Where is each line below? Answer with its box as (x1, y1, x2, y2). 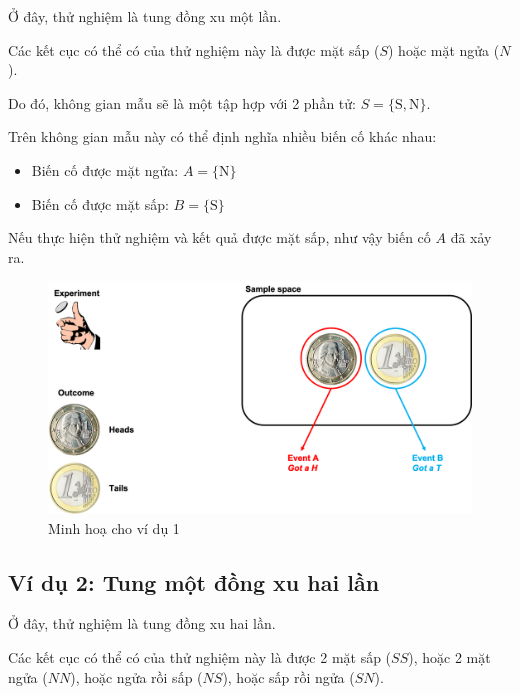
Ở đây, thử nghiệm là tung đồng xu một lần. (8, 6, 282, 26)
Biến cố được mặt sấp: (31, 193, 169, 214)
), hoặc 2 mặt (408, 647, 491, 668)
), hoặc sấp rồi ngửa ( (222, 666, 355, 687)
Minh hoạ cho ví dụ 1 (48, 517, 180, 538)
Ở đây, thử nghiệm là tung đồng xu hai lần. (8, 613, 276, 634)
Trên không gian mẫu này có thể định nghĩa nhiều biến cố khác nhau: (8, 126, 437, 147)
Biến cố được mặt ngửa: (31, 159, 179, 180)
